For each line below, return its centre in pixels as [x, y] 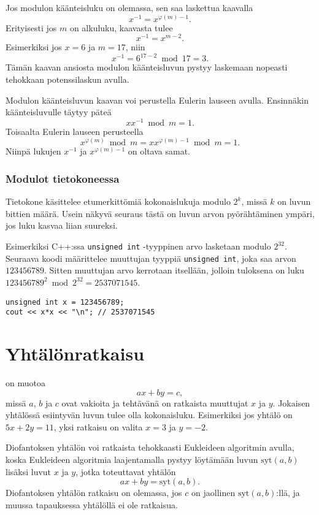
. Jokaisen [291, 402]
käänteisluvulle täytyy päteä [59, 112]
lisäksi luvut [29, 471]
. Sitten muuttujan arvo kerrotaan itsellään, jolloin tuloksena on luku [174, 270]
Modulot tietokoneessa [63, 178]
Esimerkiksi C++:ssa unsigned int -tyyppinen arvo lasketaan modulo [138, 246]
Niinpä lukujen [33, 151]
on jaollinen [213, 493]
